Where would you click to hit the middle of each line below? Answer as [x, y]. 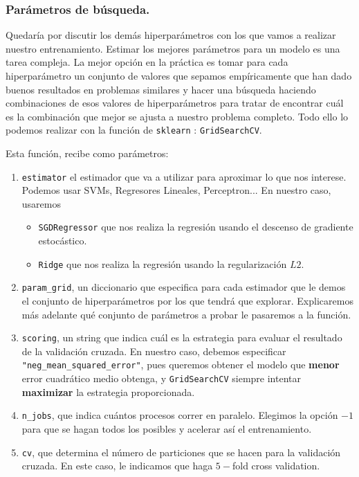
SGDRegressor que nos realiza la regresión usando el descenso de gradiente [196, 227]
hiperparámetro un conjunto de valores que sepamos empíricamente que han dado [179, 75]
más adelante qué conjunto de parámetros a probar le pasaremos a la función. [186, 314]
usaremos [41, 203]
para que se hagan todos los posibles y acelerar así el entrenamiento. [167, 429]
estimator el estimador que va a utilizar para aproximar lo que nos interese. [184, 176]
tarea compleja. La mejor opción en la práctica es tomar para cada [147, 62]
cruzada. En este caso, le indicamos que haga [117, 466]
